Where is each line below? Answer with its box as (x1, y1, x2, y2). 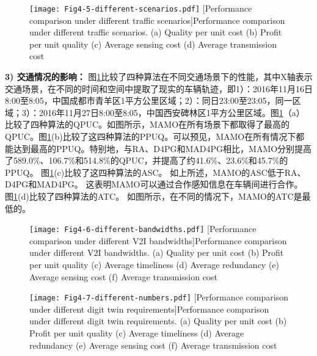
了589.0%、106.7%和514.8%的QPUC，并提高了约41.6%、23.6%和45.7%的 (5, 154, 288, 167)
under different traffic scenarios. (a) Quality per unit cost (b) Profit (29, 26, 282, 38)
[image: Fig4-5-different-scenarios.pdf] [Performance (29, 2, 252, 14)
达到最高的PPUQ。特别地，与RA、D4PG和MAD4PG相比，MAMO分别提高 (13, 142, 312, 154)
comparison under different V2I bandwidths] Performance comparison (29, 234, 287, 247)
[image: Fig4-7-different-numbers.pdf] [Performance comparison (29, 291, 288, 303)
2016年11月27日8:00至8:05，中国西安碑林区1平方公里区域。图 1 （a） (38, 106, 305, 118)
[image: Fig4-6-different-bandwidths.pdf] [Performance (29, 222, 257, 235)
